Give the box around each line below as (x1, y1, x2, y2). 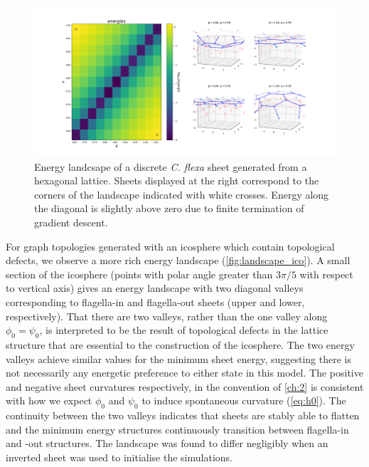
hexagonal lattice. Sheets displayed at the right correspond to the (34, 173, 319, 188)
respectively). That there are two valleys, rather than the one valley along (6, 308, 328, 323)
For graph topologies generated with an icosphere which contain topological (6, 238, 335, 253)
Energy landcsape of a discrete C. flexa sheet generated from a (34, 159, 307, 174)
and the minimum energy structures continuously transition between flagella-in (6, 421, 349, 436)
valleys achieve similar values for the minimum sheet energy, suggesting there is (6, 351, 351, 366)
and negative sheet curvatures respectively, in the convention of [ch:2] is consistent (6, 379, 364, 394)
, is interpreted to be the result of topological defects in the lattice (39, 322, 328, 337)
